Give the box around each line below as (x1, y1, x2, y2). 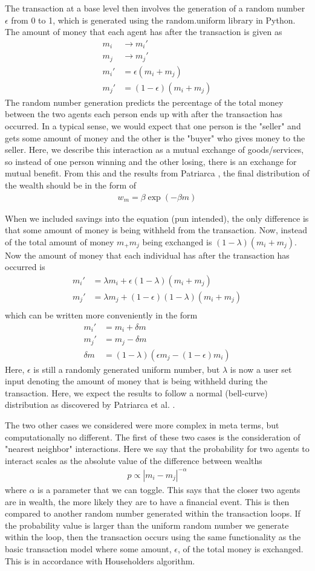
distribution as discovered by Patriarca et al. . (5, 398, 175, 411)
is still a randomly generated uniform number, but (33, 363, 220, 375)
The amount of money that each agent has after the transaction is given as (5, 25, 282, 38)
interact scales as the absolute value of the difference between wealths (5, 454, 262, 466)
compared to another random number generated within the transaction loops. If (5, 507, 300, 520)
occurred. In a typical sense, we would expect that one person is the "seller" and (5, 120, 301, 132)
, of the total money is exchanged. (177, 542, 304, 555)
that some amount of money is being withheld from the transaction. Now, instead (5, 224, 308, 236)
